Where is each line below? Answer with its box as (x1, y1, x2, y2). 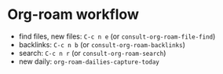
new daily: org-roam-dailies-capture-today (18, 57, 160, 66)
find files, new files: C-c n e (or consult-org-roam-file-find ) (18, 31, 216, 41)
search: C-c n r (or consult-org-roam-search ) (18, 48, 166, 57)
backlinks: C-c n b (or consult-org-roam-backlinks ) (18, 39, 186, 49)
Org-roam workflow (7, 6, 139, 24)
